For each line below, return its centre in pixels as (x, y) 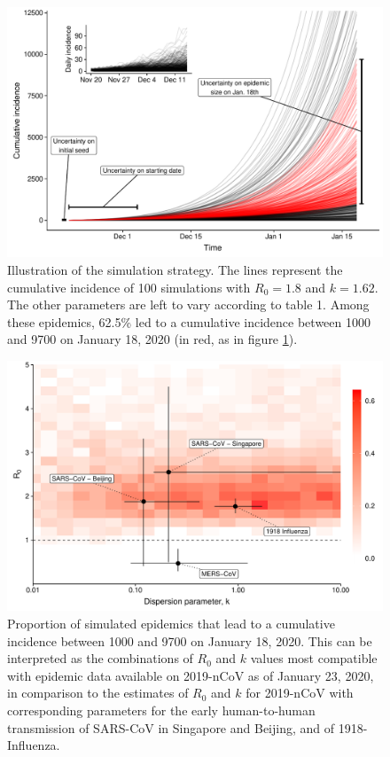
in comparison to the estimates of (98, 693)
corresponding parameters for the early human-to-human (161, 710)
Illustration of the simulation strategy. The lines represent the (175, 269)
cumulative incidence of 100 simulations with (129, 287)
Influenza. (34, 745)
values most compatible (314, 658)
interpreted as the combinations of (100, 658)
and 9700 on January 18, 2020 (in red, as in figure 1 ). (152, 339)
